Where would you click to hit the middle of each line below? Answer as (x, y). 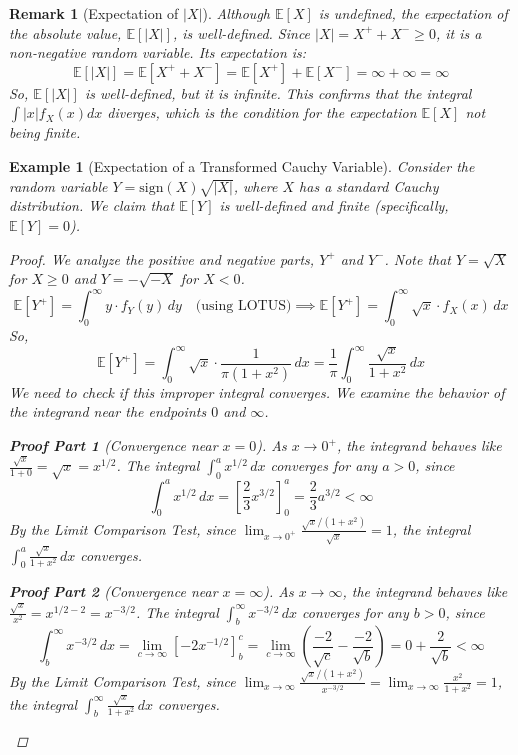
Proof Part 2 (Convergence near (113, 591)
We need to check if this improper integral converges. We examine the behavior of (257, 391)
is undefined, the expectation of (413, 13)
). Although (236, 13)
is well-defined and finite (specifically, (334, 205)
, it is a (458, 32)
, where (255, 185)
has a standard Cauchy (369, 185)
